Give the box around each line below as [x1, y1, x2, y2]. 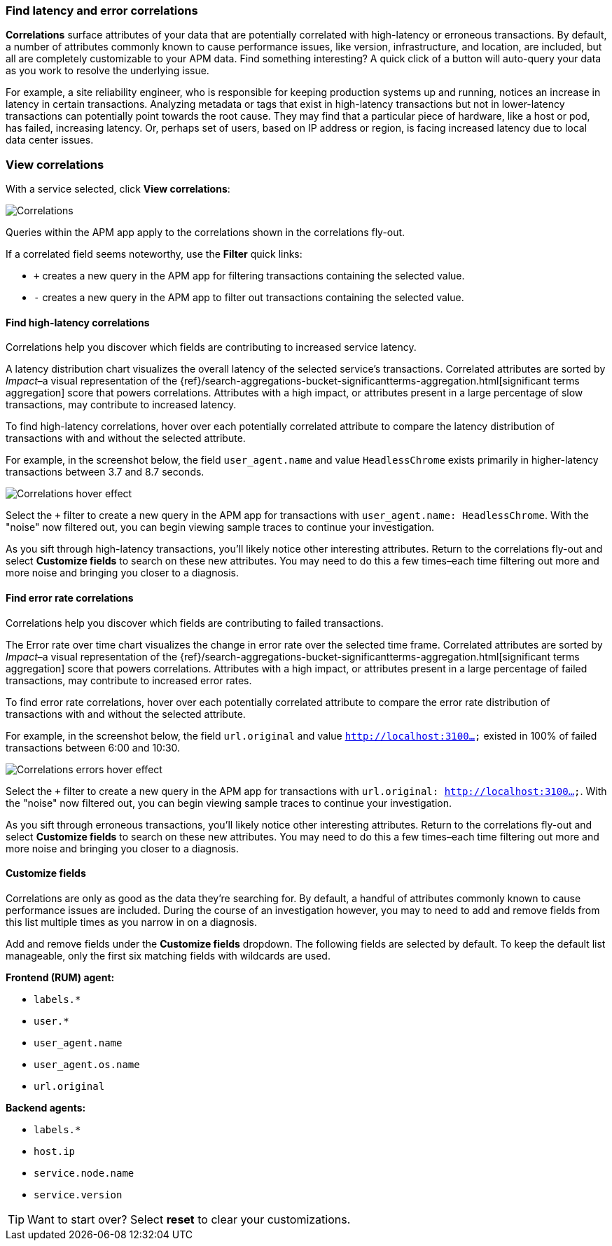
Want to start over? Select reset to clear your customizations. [27, 1212, 351, 1226]
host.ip [34, 1145, 76, 1157]
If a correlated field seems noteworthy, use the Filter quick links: [6, 248, 302, 261]
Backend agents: [6, 1101, 86, 1114]
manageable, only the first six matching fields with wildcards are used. [6, 949, 331, 962]
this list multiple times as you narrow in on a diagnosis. [6, 915, 258, 928]
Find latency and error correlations [6, 4, 198, 18]
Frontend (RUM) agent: [6, 971, 115, 983]
